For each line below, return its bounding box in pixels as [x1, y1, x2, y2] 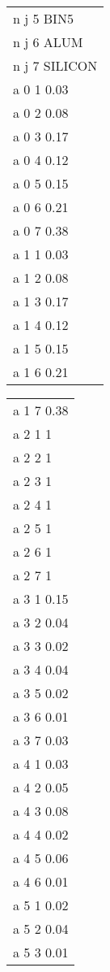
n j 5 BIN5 [13, 9, 74, 28]
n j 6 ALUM [13, 33, 83, 51]
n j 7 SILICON [13, 56, 98, 75]
